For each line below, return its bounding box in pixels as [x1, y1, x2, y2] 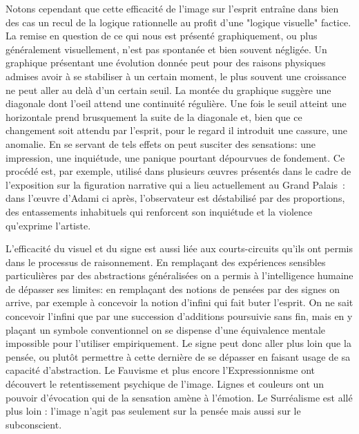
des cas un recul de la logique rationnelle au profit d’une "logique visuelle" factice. [6, 15, 351, 29]
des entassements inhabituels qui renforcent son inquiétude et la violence [6, 204, 313, 218]
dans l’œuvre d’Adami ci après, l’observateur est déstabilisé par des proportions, [6, 191, 345, 205]
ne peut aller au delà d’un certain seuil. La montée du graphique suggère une [6, 82, 331, 97]
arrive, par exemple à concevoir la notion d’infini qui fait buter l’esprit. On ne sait [6, 295, 353, 310]
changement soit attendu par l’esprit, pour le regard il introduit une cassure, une [6, 123, 347, 138]
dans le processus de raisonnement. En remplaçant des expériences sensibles [6, 254, 326, 269]
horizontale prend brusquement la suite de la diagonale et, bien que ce [6, 109, 302, 124]
